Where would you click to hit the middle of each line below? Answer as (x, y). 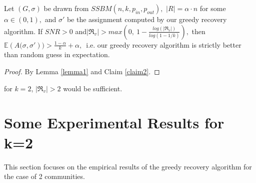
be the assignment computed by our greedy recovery (147, 19)
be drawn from (66, 8)
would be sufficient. (93, 88)
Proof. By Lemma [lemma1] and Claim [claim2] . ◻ (82, 71)
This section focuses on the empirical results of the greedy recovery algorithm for (128, 166)
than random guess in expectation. (57, 54)
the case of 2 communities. (44, 176)
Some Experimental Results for (114, 123)
